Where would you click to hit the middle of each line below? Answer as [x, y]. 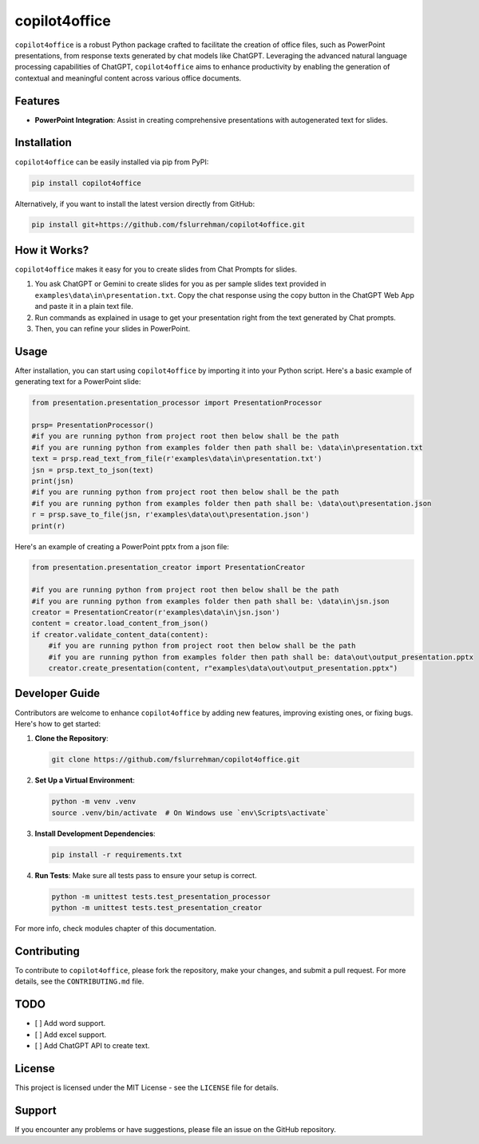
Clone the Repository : [72, 738]
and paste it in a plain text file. [84, 307]
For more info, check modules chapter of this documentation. [116, 928]
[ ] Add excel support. [71, 1035]
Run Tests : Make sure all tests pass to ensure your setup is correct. [146, 875]
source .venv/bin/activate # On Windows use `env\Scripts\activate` [190, 813]
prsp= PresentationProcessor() [93, 425]
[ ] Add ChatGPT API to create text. [92, 1045]
